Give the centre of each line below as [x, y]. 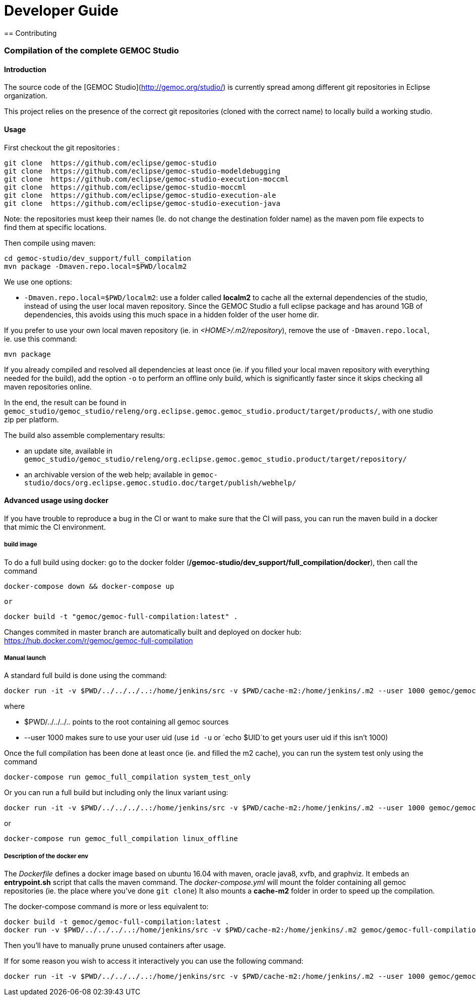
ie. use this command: [41, 339]
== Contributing [31, 33]
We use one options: [38, 282]
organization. [26, 96]
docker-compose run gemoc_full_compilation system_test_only [127, 777]
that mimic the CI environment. [55, 527]
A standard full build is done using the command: [85, 676]
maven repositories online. [48, 386]
